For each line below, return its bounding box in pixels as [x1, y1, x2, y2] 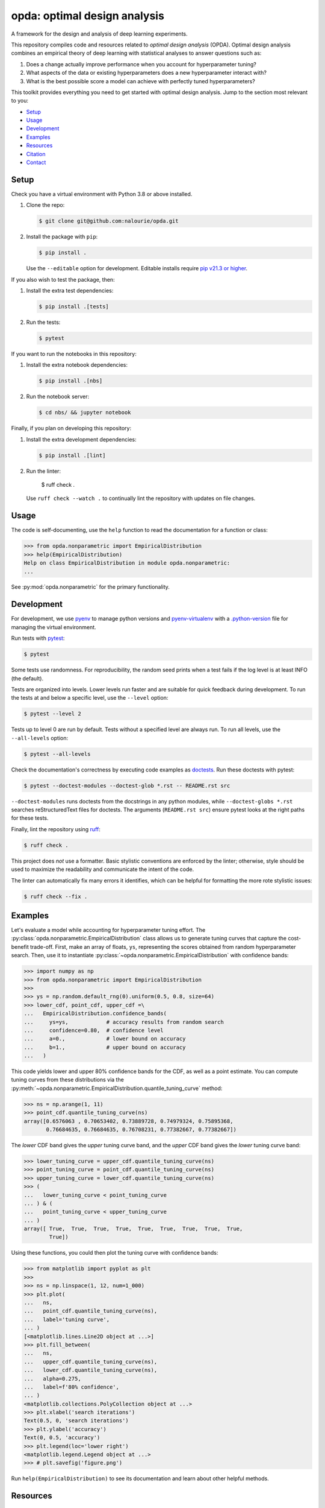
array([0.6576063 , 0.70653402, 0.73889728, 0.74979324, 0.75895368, [23, 1118, 234, 1124]
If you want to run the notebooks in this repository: [11, 350, 137, 357]
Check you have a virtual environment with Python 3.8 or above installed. [11, 190, 193, 197]
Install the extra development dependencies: [26, 436, 137, 443]
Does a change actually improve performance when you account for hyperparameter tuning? [26, 60, 257, 68]
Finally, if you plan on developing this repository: [11, 425, 132, 432]
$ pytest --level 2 [23, 711, 81, 717]
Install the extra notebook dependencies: [26, 361, 128, 369]
